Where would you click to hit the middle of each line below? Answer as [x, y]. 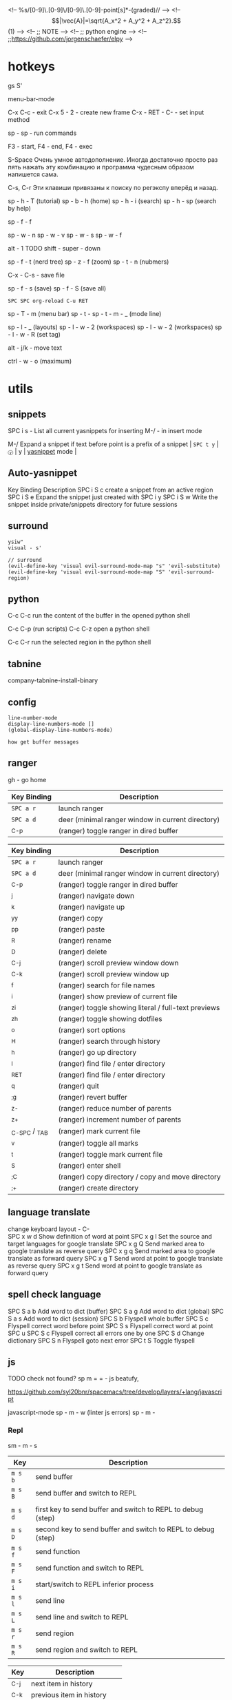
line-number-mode [33, 718]
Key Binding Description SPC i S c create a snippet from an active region [110, 490]
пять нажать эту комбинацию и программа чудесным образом [101, 167]
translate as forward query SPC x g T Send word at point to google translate [115, 1258]
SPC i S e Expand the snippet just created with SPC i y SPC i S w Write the [113, 497]
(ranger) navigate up [92, 907]
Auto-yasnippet [43, 473]
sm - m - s [22, 1445]
